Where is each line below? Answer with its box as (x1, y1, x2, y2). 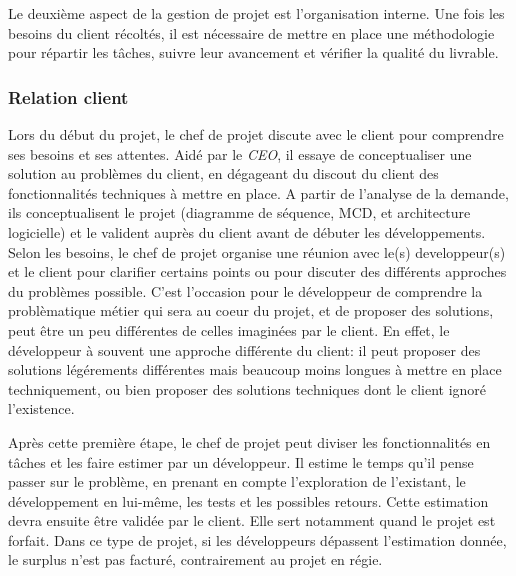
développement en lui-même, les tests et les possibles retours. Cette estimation (8, 490, 489, 511)
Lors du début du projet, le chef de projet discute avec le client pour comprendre (8, 124, 504, 144)
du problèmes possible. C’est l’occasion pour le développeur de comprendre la (8, 280, 483, 301)
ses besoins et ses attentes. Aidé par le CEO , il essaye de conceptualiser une (8, 143, 472, 164)
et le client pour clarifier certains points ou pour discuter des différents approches (8, 261, 507, 282)
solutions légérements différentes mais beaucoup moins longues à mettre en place (8, 359, 502, 380)
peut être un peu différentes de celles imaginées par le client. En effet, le (8, 319, 450, 340)
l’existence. (8, 398, 75, 419)
